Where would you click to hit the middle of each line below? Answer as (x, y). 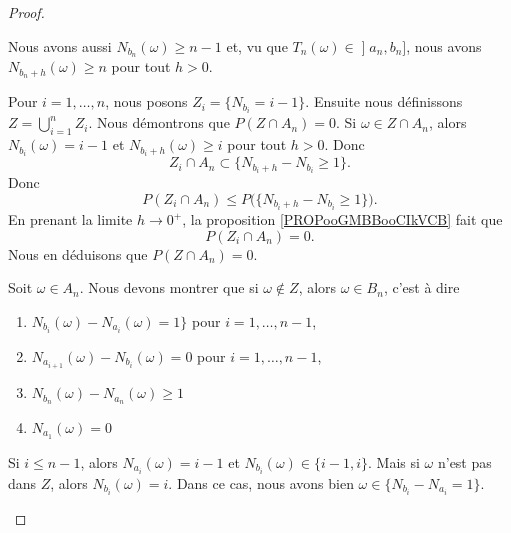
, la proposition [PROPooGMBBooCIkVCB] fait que (342, 219)
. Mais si (394, 461)
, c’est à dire (421, 287)
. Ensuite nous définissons (384, 101)
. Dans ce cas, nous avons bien (261, 482)
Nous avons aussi (60, 45)
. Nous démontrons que (159, 122)
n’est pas (464, 461)
